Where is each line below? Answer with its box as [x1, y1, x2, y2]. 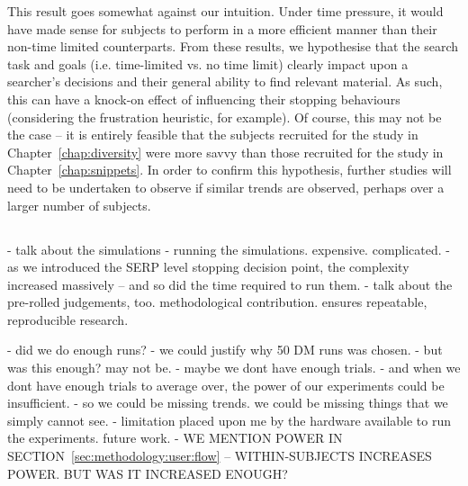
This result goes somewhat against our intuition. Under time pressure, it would [7, 2, 444, 20]
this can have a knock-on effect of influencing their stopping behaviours [7, 89, 400, 108]
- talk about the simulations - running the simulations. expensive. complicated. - [7, 239, 450, 258]
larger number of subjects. [7, 195, 151, 214]
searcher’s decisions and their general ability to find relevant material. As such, [7, 72, 443, 91]
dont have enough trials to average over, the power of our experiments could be [7, 375, 445, 394]
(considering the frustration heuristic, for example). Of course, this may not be [7, 107, 442, 126]
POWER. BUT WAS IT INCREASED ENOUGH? [7, 463, 288, 482]
